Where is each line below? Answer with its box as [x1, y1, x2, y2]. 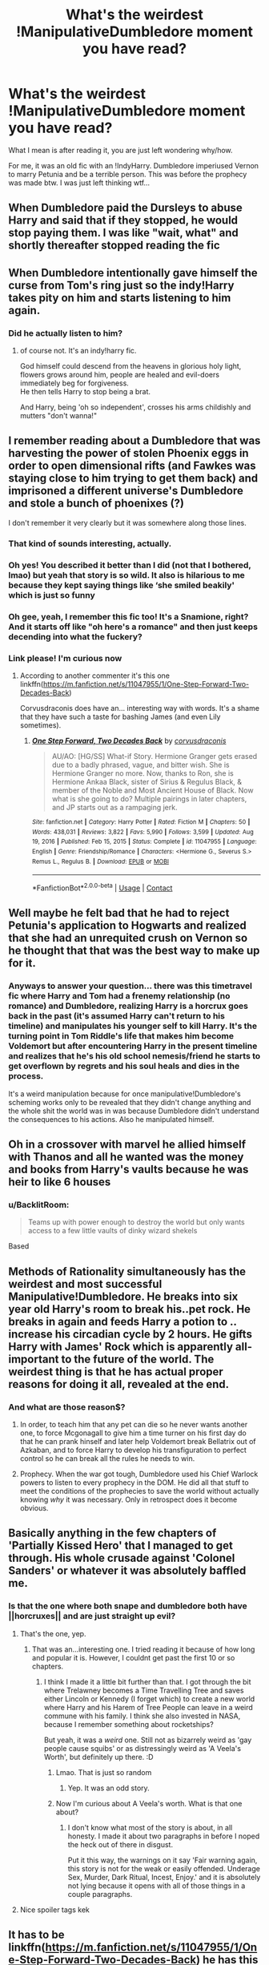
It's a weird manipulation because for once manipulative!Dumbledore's [8, 1088, 242, 1099]
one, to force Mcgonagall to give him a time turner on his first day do [19, 1428, 247, 1438]
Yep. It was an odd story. [67, 1783, 150, 1793]
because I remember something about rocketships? [43, 1719, 214, 1729]
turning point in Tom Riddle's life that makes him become [8, 1031, 235, 1042]
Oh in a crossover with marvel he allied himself [8, 1137, 247, 1151]
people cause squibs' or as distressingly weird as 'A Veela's [43, 1743, 242, 1753]
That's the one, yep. [19, 1628, 86, 1638]
